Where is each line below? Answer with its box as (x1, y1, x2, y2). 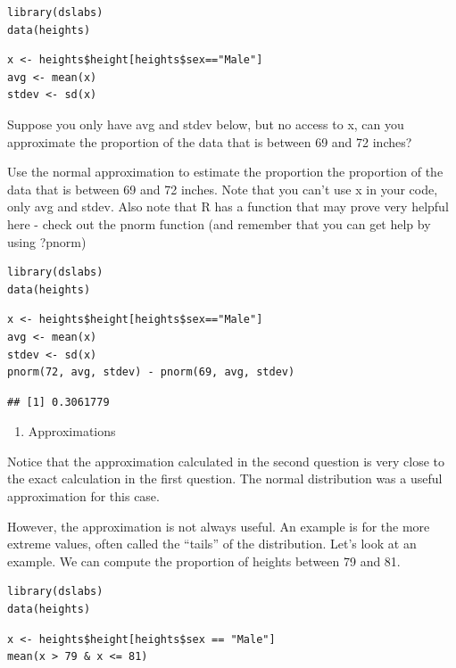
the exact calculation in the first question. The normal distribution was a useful (7, 469, 443, 488)
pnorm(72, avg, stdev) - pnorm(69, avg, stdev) (7, 366, 295, 379)
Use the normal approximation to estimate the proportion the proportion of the (7, 162, 444, 181)
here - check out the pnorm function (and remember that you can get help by (7, 214, 431, 233)
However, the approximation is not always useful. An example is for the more (7, 516, 430, 535)
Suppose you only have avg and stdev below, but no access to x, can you (7, 114, 404, 133)
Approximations (28, 422, 116, 441)
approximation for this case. (7, 487, 160, 506)
